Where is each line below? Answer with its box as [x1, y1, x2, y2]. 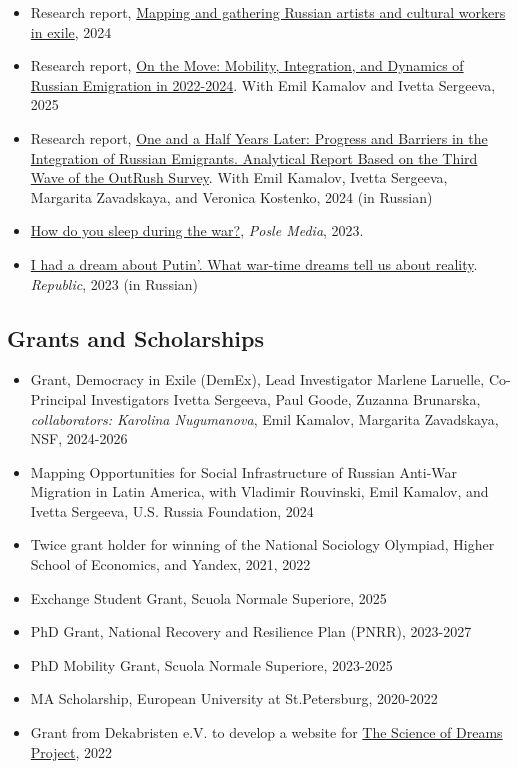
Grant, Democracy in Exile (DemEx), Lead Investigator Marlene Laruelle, [30, 369, 485, 390]
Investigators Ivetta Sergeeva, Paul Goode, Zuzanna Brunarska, [90, 388, 481, 409]
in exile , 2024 [30, 21, 112, 42]
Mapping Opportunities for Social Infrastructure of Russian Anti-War [30, 461, 458, 482]
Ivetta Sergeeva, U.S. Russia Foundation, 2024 [30, 500, 314, 521]
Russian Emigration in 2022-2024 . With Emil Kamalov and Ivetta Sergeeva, [30, 74, 496, 95]
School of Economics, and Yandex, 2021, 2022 [30, 554, 311, 575]
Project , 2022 [30, 741, 112, 762]
